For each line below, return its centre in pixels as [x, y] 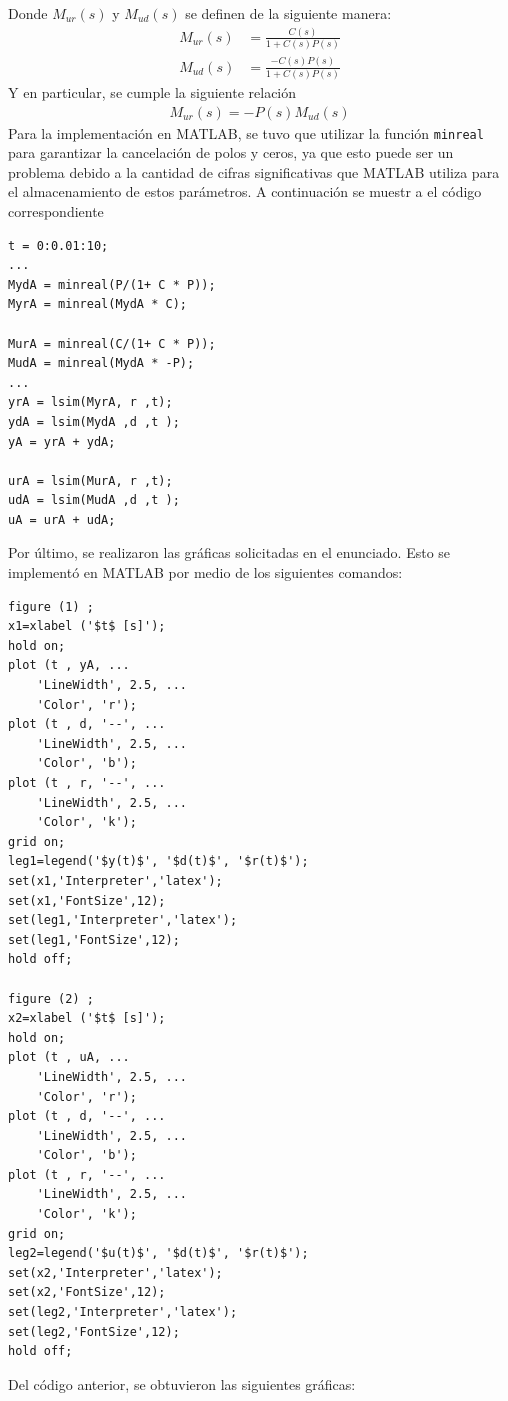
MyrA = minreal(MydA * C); [97, 304]
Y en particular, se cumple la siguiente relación [152, 91]
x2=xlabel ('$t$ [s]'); [87, 1018]
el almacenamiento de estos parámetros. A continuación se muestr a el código [245, 191]
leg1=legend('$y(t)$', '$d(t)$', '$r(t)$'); [158, 861]
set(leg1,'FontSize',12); [94, 939]
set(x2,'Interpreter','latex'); [115, 1272]
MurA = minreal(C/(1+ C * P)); [112, 343]
